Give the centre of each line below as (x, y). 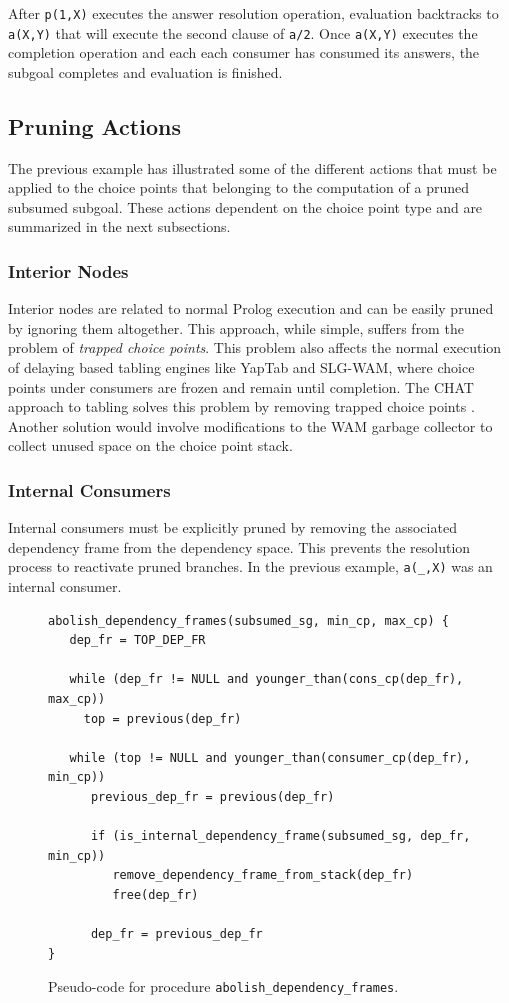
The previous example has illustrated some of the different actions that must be (252, 167)
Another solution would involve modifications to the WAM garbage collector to (250, 425)
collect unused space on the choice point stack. (150, 445)
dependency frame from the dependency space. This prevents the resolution (239, 546)
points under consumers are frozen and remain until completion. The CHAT (241, 386)
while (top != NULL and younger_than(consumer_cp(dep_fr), (270, 757)
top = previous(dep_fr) (162, 718)
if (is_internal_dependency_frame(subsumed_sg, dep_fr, (280, 836)
